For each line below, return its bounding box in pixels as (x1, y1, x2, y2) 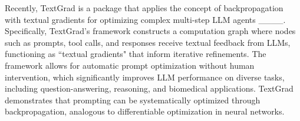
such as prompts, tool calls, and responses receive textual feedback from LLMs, (5, 36, 291, 48)
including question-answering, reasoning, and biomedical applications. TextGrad (5, 82, 294, 95)
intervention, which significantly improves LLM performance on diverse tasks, (5, 70, 285, 83)
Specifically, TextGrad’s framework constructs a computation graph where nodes (5, 25, 296, 37)
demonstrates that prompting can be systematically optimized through (5, 93, 261, 106)
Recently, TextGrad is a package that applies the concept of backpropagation (5, 2, 283, 14)
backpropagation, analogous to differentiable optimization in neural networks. (5, 105, 285, 117)
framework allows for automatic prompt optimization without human (5, 59, 255, 71)
